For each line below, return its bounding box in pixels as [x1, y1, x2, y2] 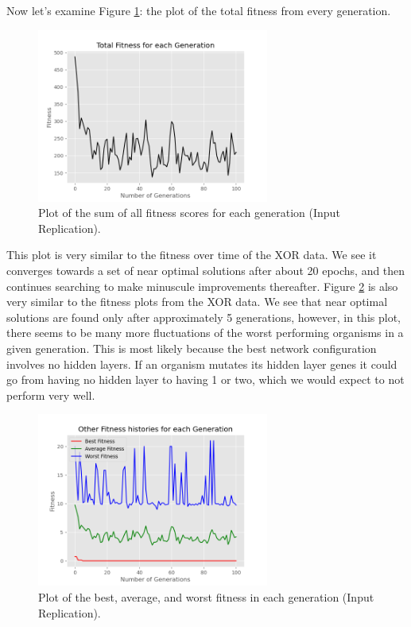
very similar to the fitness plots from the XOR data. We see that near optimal [6, 293, 388, 310]
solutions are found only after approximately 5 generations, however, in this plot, [6, 308, 401, 325]
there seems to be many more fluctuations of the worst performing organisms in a [6, 324, 404, 341]
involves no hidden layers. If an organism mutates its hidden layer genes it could [6, 355, 397, 372]
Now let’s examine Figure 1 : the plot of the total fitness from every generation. [6, 2, 391, 18]
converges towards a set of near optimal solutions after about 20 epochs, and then [6, 261, 405, 278]
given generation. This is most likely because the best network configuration [6, 339, 377, 356]
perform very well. [6, 386, 95, 403]
